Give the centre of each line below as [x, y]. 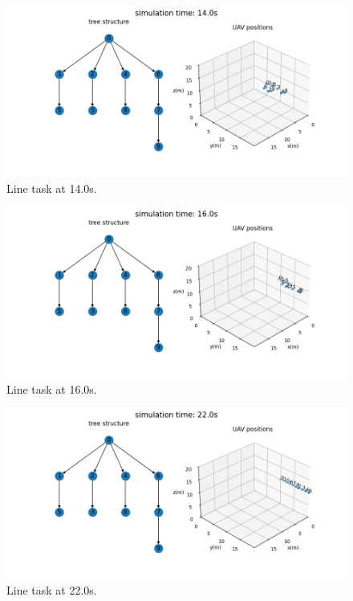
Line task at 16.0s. [52, 388]
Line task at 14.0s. [52, 188]
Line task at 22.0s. [52, 589]
